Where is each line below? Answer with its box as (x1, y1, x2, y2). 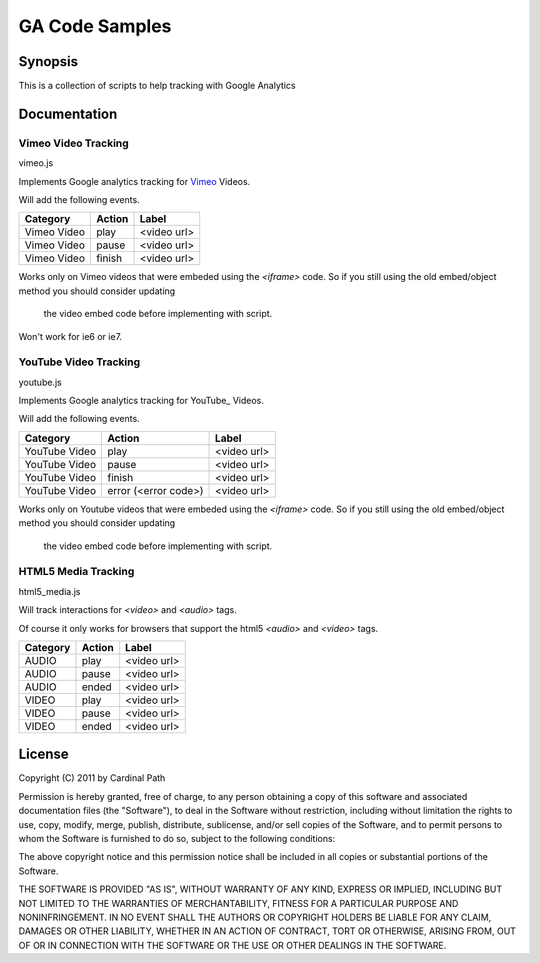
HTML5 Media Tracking (18, 565, 135, 579)
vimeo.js (18, 157, 54, 169)
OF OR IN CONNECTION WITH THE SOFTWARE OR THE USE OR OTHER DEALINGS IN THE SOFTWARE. (18, 939, 447, 951)
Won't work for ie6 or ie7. (18, 330, 123, 342)
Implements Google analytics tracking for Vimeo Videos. (18, 175, 251, 187)
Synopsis (18, 53, 79, 70)
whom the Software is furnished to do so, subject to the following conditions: (18, 833, 336, 845)
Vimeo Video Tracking (18, 136, 129, 150)
